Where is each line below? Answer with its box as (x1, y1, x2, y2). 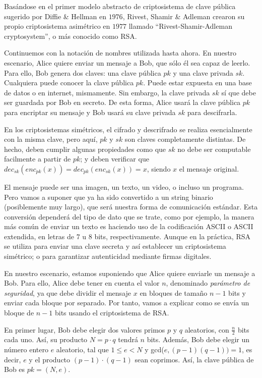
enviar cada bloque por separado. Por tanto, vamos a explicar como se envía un (4, 297, 249, 308)
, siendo (147, 163, 171, 174)
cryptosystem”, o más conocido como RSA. (4, 30, 137, 41)
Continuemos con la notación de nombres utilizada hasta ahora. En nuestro (4, 47, 237, 58)
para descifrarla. (187, 106, 237, 117)
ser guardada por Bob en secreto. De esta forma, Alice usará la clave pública (4, 97, 241, 107)
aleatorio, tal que (56, 344, 109, 355)
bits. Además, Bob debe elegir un (147, 334, 250, 345)
